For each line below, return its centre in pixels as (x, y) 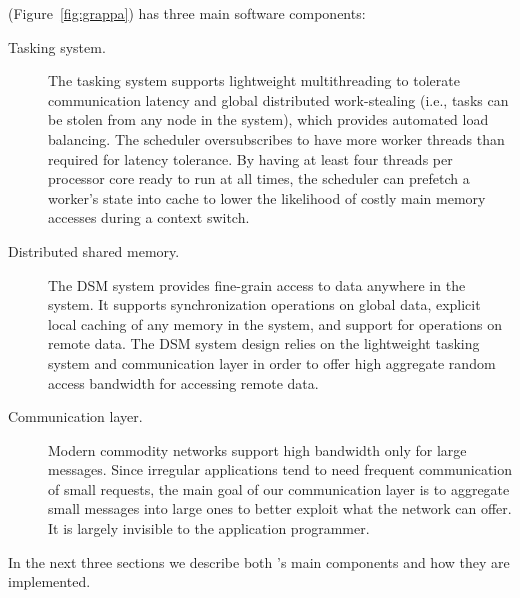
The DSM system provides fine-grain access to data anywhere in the (257, 284)
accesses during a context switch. (149, 217)
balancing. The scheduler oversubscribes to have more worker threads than (276, 138)
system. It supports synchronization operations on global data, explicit (264, 304)
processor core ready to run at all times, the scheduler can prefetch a (259, 178)
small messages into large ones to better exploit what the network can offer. (280, 508)
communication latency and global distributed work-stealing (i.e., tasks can (278, 99)
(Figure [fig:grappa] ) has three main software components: (187, 13)
